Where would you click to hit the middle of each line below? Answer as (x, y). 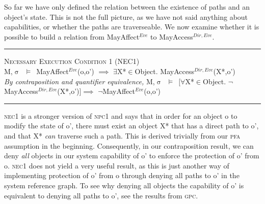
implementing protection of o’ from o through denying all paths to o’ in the (122, 175)
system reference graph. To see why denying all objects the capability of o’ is (124, 185)
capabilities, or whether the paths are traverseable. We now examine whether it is (132, 27)
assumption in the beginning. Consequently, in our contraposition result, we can (129, 145)
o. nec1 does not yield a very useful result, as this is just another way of (117, 165)
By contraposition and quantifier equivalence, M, (79, 81)
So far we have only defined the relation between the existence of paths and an (127, 7)
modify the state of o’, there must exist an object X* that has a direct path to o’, (131, 126)
